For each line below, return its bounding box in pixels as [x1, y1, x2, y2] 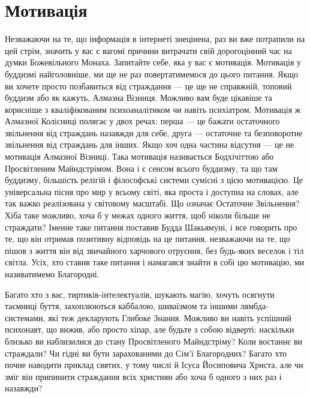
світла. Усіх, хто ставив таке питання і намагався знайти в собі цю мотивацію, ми [5, 256, 305, 268]
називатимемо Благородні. [5, 268, 100, 280]
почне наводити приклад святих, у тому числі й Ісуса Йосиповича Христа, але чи [5, 358, 303, 371]
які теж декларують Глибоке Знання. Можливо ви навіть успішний [48, 311, 291, 324]
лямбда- [240, 300, 269, 312]
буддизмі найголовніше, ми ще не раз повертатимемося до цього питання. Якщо [5, 67, 299, 80]
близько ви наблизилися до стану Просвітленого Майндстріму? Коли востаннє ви [5, 334, 303, 347]
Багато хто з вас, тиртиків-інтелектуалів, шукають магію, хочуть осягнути [5, 288, 275, 300]
